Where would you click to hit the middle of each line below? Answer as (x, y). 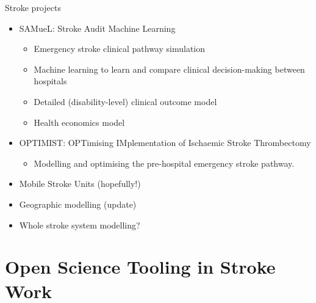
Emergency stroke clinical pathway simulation (120, 49)
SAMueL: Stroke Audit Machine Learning (97, 28)
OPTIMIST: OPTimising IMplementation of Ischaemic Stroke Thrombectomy (165, 143)
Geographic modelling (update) (78, 204)
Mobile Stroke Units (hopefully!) (80, 184)
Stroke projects (33, 7)
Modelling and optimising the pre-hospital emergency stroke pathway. (164, 163)
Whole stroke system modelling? (80, 225)
